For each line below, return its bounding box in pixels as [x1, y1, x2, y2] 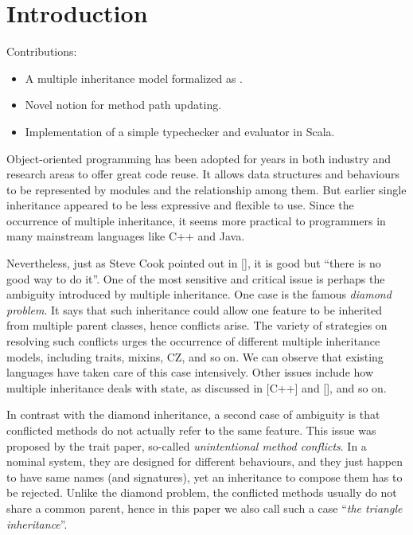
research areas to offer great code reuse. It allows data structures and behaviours [6, 166, 399, 182]
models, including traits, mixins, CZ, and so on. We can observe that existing [6, 348, 384, 365]
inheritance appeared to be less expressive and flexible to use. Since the [6, 197, 354, 213]
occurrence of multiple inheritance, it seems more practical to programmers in [6, 212, 386, 228]
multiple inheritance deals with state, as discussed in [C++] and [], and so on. [6, 379, 387, 396]
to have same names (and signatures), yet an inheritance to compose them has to [6, 468, 403, 485]
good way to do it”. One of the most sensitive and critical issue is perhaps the [6, 270, 385, 287]
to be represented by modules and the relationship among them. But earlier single [6, 181, 407, 197]
